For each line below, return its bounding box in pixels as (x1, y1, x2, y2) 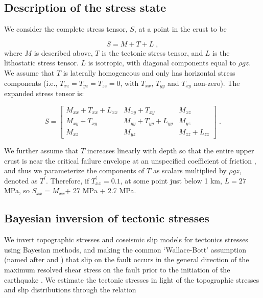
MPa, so (4, 185, 30, 196)
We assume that (4, 67, 55, 78)
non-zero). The (194, 77, 240, 88)
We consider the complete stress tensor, (4, 24, 128, 34)
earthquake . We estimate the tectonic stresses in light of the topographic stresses (4, 274, 259, 285)
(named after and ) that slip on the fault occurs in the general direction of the (4, 254, 249, 265)
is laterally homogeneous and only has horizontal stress (63, 67, 235, 78)
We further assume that (4, 145, 79, 156)
